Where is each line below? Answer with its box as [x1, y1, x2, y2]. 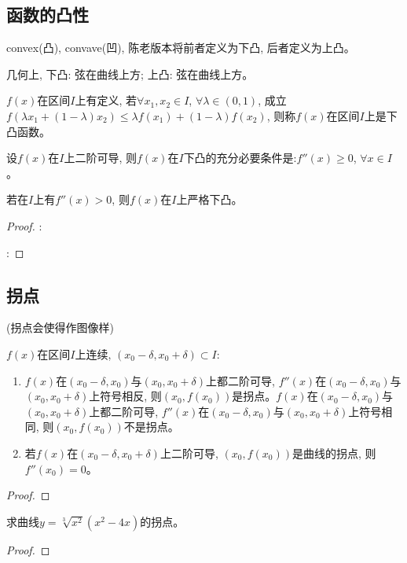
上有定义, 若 [75, 92, 137, 109]
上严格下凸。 [176, 191, 243, 208]
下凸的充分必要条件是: [183, 149, 297, 166]
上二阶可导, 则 [64, 149, 137, 166]
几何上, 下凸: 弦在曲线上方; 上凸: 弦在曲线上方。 [6, 65, 254, 82]
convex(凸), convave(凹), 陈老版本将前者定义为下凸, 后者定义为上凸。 [6, 39, 355, 56]
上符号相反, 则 [89, 388, 162, 404]
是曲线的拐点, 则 [291, 444, 376, 461]
